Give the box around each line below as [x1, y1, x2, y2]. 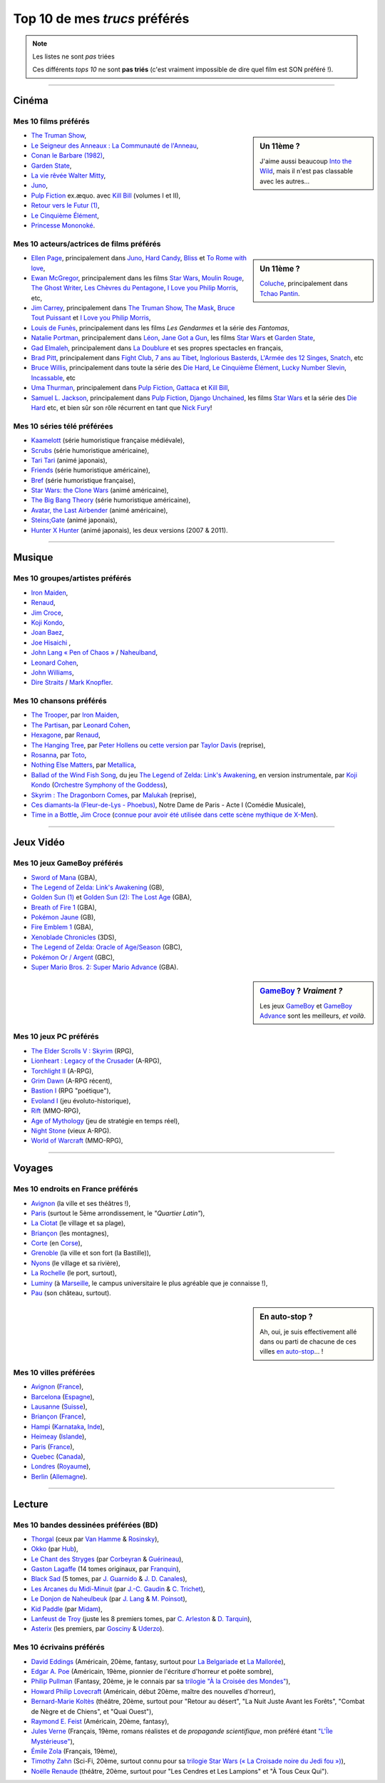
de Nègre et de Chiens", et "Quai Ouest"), [31, 1707, 153, 1715]
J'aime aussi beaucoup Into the [260, 157, 352, 165]
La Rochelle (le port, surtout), [31, 1269, 117, 1277]
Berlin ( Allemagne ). [31, 1472, 88, 1481]
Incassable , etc [31, 373, 76, 382]
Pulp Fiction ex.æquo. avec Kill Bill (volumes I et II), [31, 191, 181, 200]
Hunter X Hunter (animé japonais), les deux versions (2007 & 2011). [31, 526, 228, 534]
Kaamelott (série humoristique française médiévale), [31, 436, 185, 445]
